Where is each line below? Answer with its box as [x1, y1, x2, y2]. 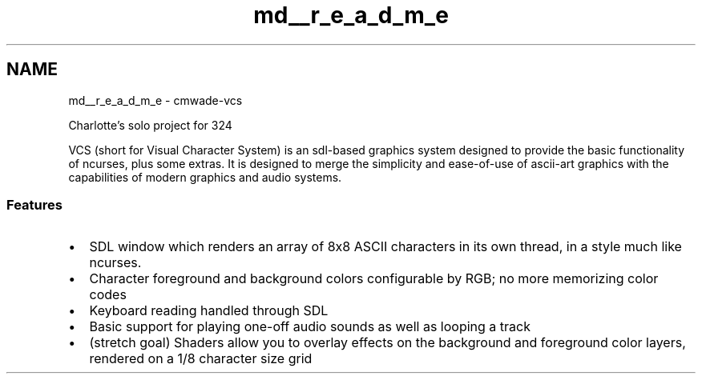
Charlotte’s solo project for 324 [68, 118, 232, 132]
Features [6, 196, 63, 213]
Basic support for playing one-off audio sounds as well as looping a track [89, 318, 531, 335]
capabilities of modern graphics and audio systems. [68, 170, 342, 184]
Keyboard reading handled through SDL [89, 302, 329, 319]
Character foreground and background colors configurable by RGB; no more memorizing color [89, 270, 659, 287]
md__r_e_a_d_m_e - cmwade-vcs [68, 93, 243, 107]
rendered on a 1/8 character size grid [89, 350, 313, 367]
